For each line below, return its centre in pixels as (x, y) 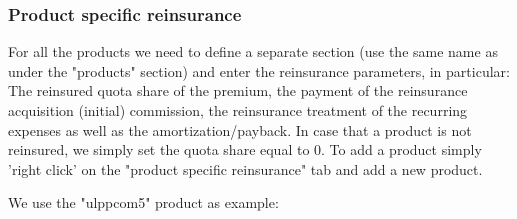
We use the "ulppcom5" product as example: (143, 202)
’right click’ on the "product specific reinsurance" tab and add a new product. (245, 168)
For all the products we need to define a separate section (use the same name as (253, 51)
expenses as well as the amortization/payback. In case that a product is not (240, 129)
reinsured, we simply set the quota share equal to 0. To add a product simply (245, 149)
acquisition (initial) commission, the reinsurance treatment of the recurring (238, 110)
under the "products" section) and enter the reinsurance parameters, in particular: (259, 70)
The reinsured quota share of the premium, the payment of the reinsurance (238, 90)
